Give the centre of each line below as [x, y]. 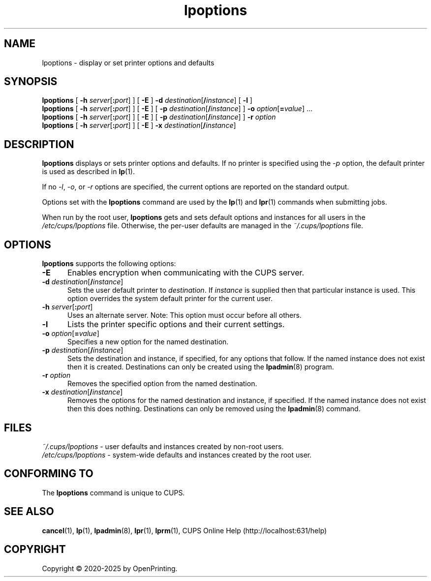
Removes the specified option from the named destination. [162, 384]
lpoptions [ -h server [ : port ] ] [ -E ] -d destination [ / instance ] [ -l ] [147, 100]
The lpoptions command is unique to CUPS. [113, 492]
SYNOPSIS [31, 82]
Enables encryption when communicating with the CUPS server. [186, 273]
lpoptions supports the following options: [109, 264]
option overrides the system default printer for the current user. [170, 299]
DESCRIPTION [39, 144]
